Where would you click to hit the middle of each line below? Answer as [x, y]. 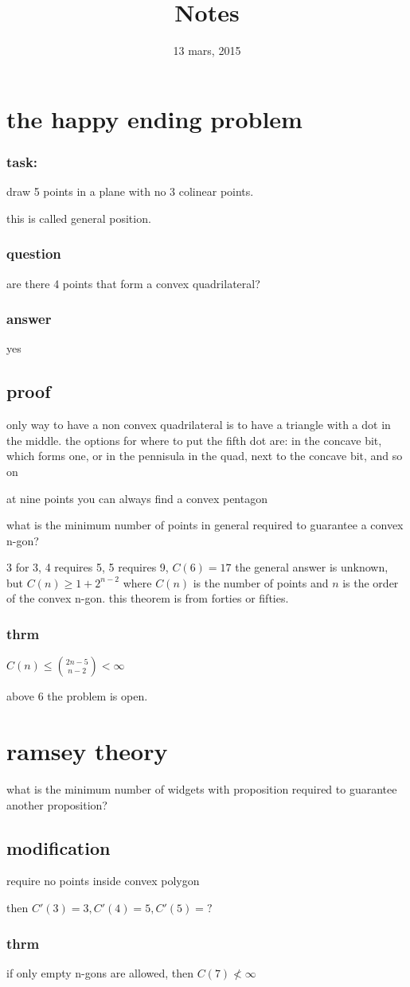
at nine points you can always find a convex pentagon [137, 498]
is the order [371, 582]
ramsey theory [87, 751]
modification [59, 847]
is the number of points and [261, 582]
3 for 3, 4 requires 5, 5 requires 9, [88, 567]
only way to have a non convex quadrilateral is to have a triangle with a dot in [199, 425]
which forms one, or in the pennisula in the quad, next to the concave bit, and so [205, 456]
